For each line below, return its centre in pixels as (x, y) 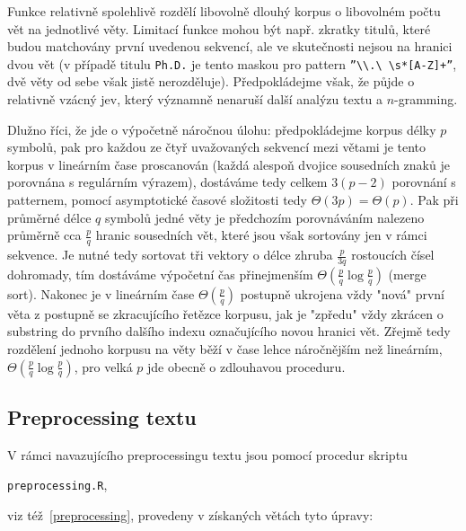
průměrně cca (44, 235)
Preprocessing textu (102, 417)
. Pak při (434, 199)
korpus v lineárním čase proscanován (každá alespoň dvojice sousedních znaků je (229, 164)
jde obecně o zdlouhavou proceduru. (246, 366)
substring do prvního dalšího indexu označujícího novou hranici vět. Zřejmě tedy (229, 331)
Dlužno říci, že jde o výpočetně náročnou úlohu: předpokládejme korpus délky (222, 129)
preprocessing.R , (57, 485)
